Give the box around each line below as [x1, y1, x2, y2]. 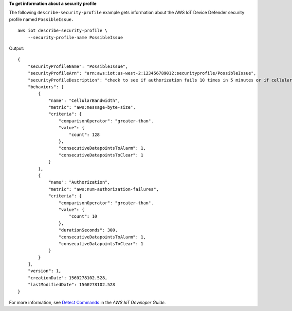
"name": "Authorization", [48, 179, 110, 185]
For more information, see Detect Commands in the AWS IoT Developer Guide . [9, 300, 166, 306]
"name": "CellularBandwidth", [48, 97, 121, 103]
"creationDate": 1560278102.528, [27, 275, 108, 280]
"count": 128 [69, 132, 100, 137]
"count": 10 [69, 214, 97, 219]
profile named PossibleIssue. [9, 16, 74, 22]
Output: [9, 45, 24, 51]
